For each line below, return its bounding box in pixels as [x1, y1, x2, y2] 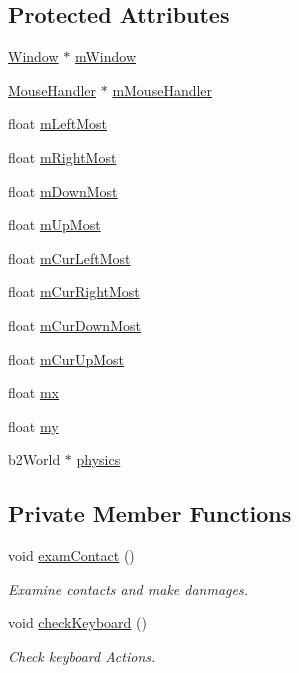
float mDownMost [8, 180, 118, 201]
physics [76, 449, 121, 470]
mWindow [74, 46, 136, 67]
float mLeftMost [8, 113, 108, 134]
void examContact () [8, 545, 135, 566]
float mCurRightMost [8, 281, 140, 302]
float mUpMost [8, 214, 101, 235]
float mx [8, 382, 59, 403]
